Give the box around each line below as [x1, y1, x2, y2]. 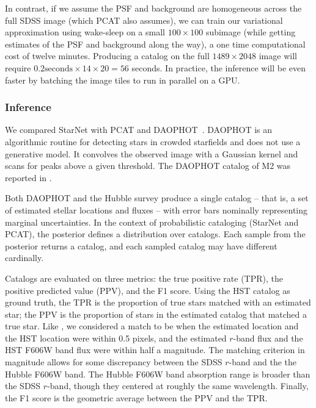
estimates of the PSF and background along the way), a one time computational [5, 37, 306, 50]
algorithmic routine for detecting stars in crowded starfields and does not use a [5, 135, 301, 148]
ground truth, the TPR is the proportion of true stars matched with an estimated [5, 296, 311, 309]
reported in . [5, 171, 52, 184]
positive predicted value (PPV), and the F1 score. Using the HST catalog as [5, 284, 290, 296]
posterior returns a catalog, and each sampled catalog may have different [5, 239, 277, 252]
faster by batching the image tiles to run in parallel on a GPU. [5, 73, 240, 86]
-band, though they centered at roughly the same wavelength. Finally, [47, 379, 309, 392]
